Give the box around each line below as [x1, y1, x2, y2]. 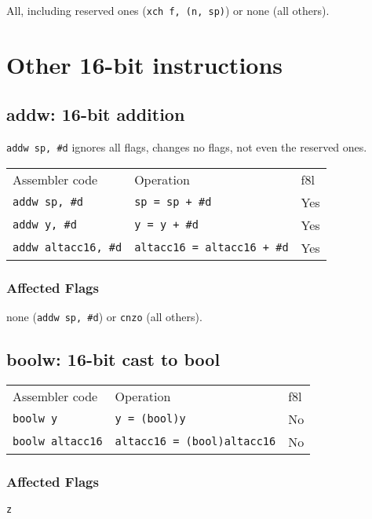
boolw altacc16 [13, 435, 103, 448]
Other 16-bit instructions [6, 48, 283, 80]
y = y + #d [134, 218, 199, 232]
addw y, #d [13, 218, 77, 232]
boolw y [13, 412, 58, 426]
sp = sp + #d [134, 196, 212, 209]
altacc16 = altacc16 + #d [134, 241, 289, 254]
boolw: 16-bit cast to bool [6, 347, 221, 371]
